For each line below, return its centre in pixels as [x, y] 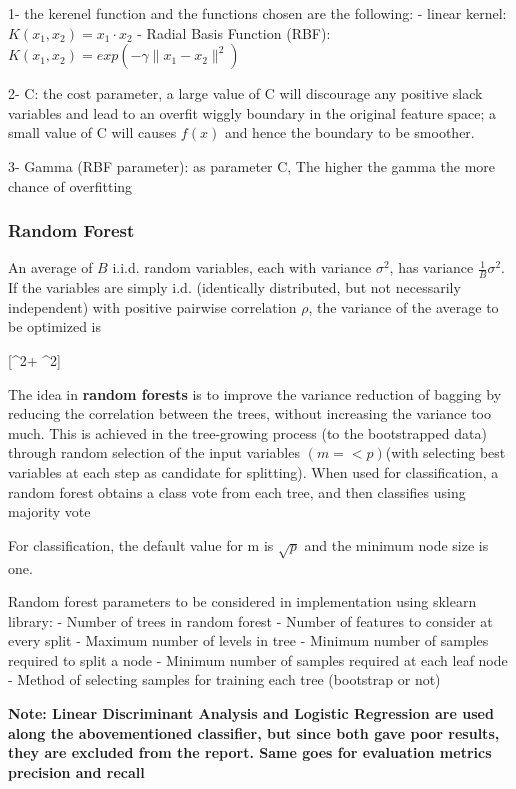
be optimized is [55, 326]
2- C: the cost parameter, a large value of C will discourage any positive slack [245, 93]
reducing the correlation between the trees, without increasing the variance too [249, 413]
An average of [50, 267]
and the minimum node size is [396, 544]
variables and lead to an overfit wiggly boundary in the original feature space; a [252, 112]
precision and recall [76, 771]
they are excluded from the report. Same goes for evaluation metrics [250, 752]
